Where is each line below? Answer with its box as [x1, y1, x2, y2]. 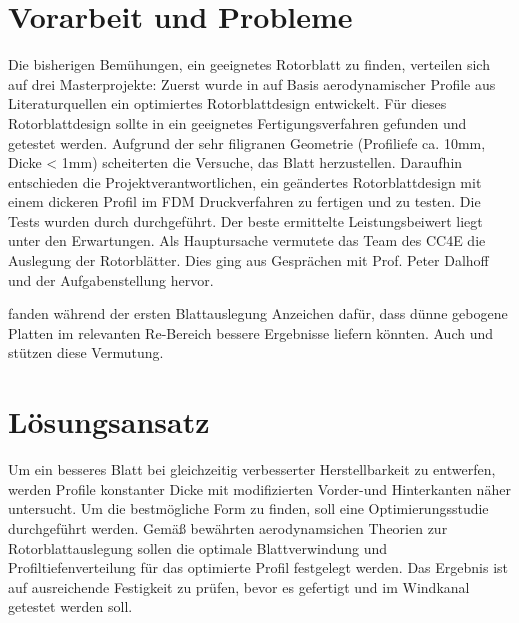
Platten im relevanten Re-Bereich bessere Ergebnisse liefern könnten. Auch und [8, 322, 494, 343]
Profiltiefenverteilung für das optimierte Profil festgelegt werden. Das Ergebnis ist [8, 557, 509, 578]
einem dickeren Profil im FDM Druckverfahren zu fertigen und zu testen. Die [8, 191, 481, 212]
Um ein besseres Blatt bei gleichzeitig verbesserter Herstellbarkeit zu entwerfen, [8, 459, 496, 480]
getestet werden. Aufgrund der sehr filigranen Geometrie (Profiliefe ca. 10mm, [8, 132, 486, 153]
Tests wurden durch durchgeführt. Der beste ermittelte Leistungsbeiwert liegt [8, 210, 483, 231]
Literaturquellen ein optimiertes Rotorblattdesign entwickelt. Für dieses [8, 93, 447, 114]
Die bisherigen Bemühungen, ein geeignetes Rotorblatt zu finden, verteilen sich [8, 54, 490, 75]
